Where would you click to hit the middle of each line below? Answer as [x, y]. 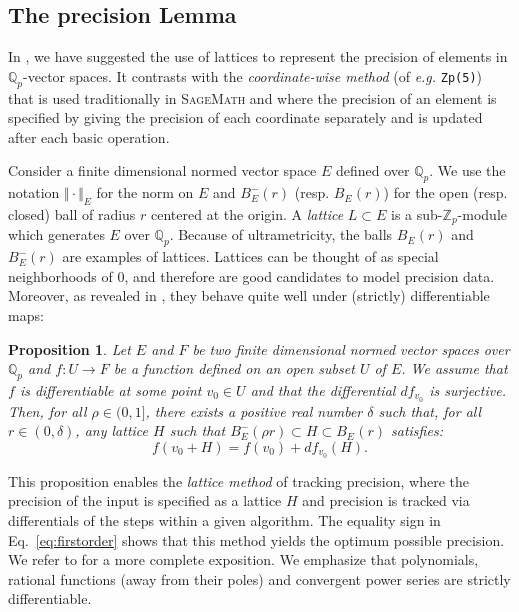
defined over [373, 170]
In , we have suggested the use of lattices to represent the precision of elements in [258, 56]
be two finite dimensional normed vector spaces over [351, 348]
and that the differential [323, 389]
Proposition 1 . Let [69, 348]
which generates [56, 234]
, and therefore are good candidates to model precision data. [309, 275]
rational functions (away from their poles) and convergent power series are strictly [259, 578]
